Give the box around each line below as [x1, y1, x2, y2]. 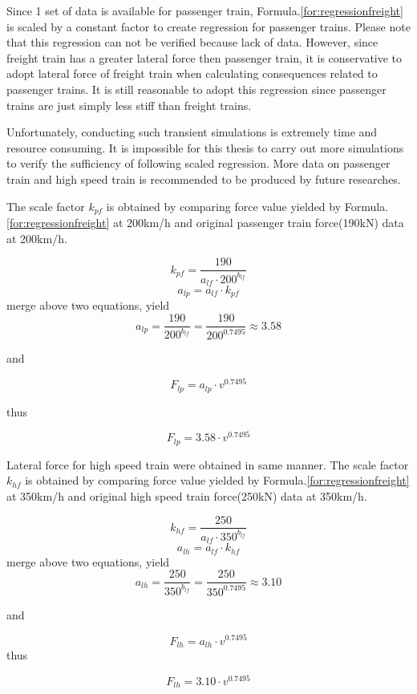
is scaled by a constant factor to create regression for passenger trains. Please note [6, 18, 411, 34]
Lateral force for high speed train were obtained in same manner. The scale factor [6, 456, 409, 473]
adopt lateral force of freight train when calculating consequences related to [6, 65, 378, 82]
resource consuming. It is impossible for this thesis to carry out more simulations [6, 139, 404, 156]
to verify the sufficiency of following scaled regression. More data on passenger [6, 155, 391, 172]
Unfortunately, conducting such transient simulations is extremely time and [6, 124, 378, 140]
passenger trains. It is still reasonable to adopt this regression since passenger [6, 80, 387, 97]
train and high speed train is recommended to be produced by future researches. [6, 170, 401, 187]
